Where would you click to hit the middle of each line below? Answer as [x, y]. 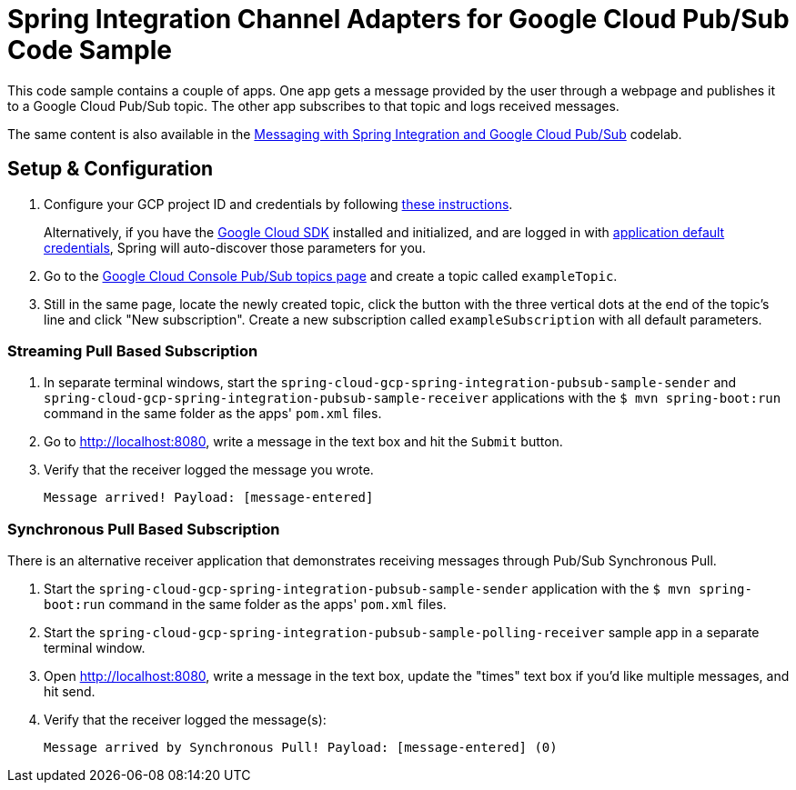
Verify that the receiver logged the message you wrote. [209, 470]
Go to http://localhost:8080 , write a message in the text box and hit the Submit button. [303, 442]
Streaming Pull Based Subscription [133, 350]
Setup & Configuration [111, 169]
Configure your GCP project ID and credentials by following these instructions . [278, 204]
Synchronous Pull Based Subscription [144, 529]
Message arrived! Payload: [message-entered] [209, 498]
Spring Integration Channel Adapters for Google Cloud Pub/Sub [398, 19]
